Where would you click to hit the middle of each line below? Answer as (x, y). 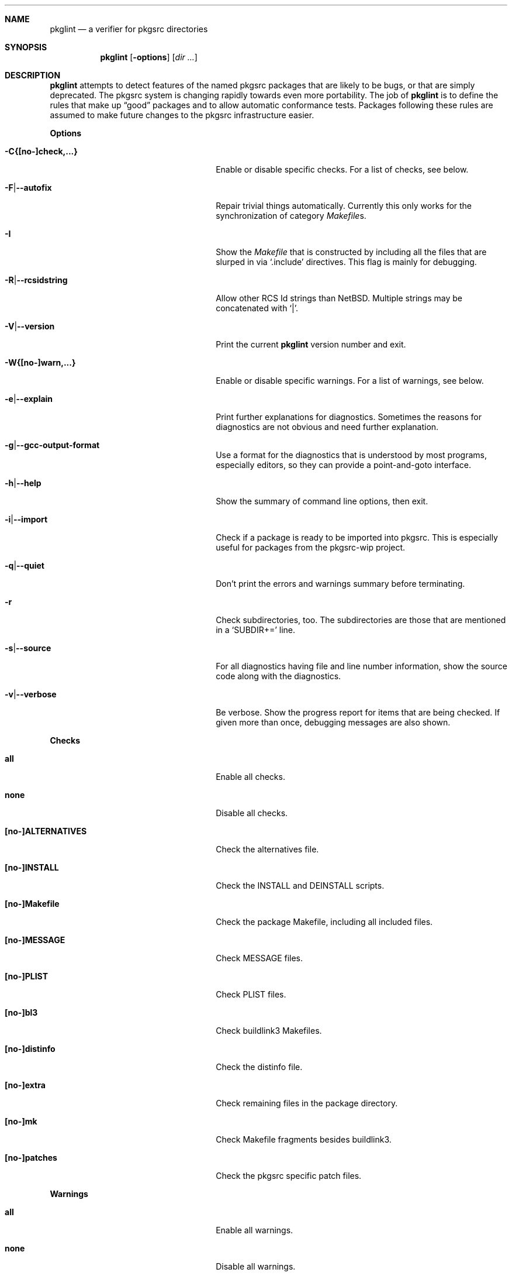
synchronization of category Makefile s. (291, 216)
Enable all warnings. (255, 1230)
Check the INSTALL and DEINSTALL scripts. (300, 885)
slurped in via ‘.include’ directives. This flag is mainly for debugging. (346, 262)
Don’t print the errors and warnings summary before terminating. (340, 584)
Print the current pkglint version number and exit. (311, 344)
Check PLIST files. (251, 994)
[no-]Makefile (32, 904)
